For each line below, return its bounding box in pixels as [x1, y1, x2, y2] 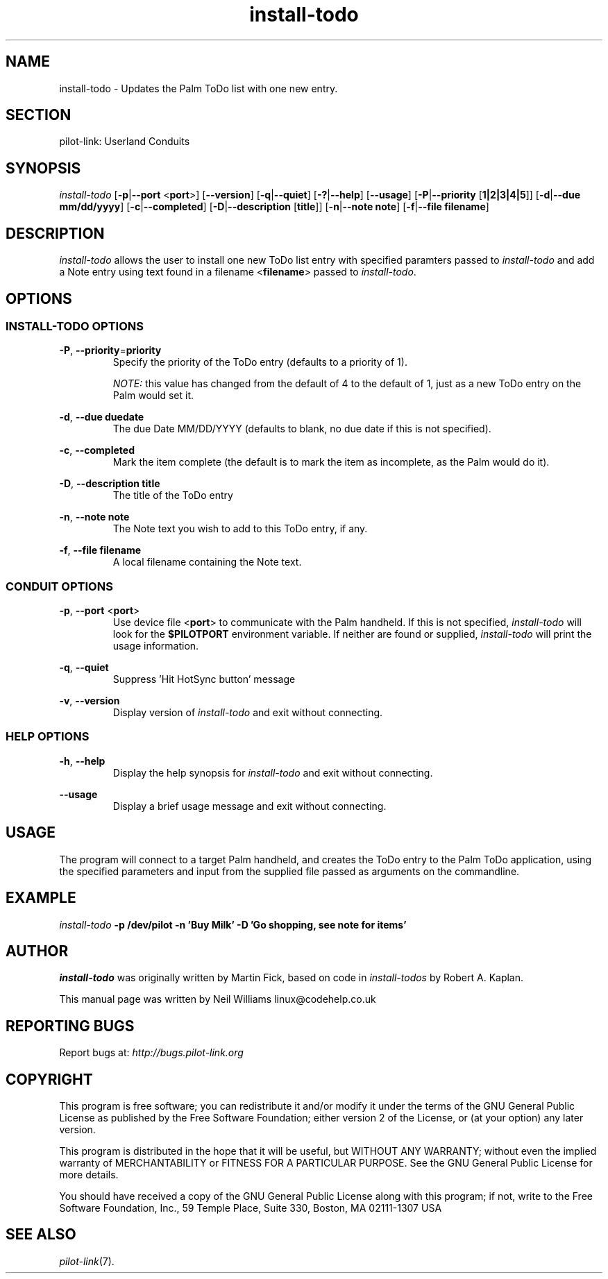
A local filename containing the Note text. [112, 556, 302, 568]
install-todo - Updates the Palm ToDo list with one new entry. [59, 82, 338, 94]
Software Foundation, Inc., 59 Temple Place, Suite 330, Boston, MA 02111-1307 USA [59, 1202, 442, 1214]
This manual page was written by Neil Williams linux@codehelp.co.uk [59, 993, 376, 1006]
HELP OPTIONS [6, 729, 90, 744]
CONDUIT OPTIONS [6, 579, 113, 593]
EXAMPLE [6, 889, 76, 907]
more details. [59, 1169, 119, 1181]
